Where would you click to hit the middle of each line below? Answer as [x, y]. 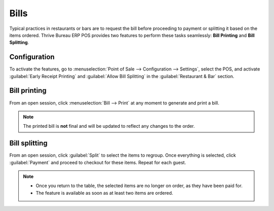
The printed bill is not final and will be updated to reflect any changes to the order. [109, 126]
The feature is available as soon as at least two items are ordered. [105, 193]
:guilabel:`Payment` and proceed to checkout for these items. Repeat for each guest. [98, 162]
